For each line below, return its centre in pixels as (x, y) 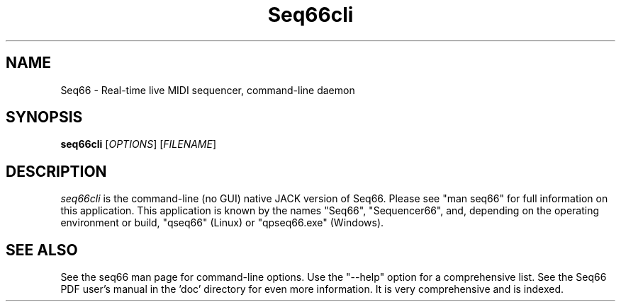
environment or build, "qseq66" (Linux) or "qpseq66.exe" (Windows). (222, 223)
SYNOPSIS (44, 117)
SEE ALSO (42, 250)
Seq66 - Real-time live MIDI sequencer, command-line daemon (208, 90)
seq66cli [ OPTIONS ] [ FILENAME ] (139, 144)
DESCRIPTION (56, 171)
